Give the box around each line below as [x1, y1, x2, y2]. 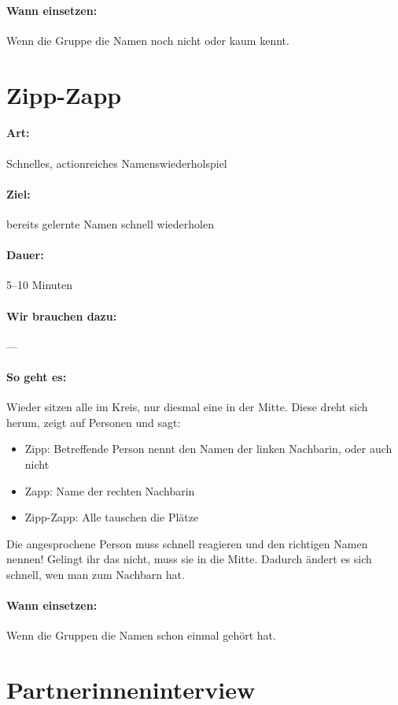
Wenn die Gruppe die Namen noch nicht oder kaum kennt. [6, 32, 289, 48]
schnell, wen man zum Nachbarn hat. [6, 566, 185, 582]
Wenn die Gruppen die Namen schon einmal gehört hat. [6, 627, 276, 644]
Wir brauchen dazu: [6, 307, 117, 324]
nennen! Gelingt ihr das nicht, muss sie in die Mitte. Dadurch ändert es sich [6, 551, 372, 567]
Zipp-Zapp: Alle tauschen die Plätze [24, 509, 199, 525]
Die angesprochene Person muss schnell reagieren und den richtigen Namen [6, 535, 368, 551]
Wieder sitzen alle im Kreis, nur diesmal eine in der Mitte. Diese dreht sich [6, 399, 368, 415]
